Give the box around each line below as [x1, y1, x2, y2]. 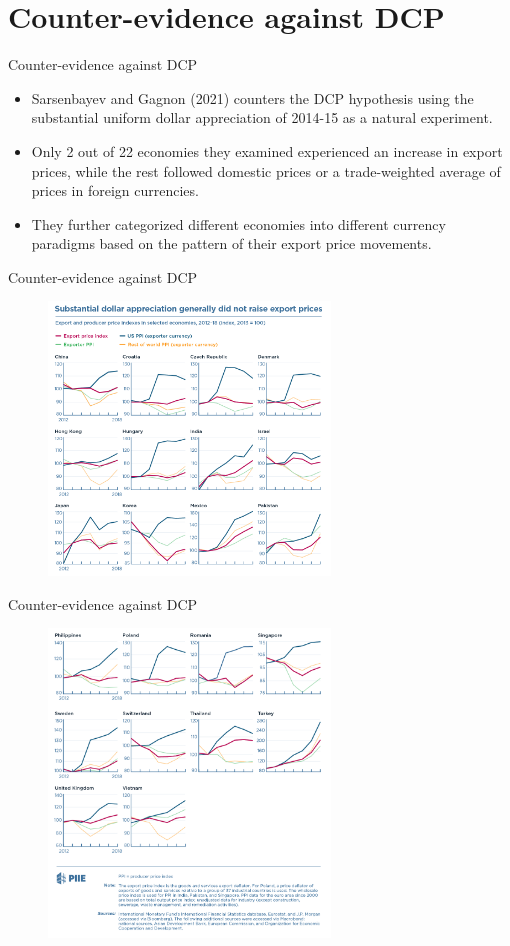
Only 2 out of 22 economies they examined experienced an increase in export [31, 140, 503, 161]
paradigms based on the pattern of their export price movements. [31, 233, 432, 254]
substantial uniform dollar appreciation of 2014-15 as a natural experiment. [31, 107, 493, 128]
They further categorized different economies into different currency [31, 213, 446, 234]
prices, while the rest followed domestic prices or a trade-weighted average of [31, 160, 501, 181]
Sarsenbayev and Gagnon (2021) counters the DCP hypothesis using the [31, 87, 474, 108]
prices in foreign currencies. [31, 180, 199, 201]
